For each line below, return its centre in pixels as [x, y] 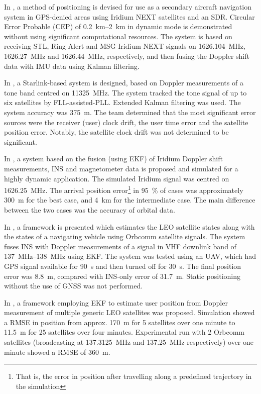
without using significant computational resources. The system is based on [118, 36]
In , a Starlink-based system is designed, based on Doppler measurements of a [124, 83]
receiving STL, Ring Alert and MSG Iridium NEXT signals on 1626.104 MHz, [125, 46]
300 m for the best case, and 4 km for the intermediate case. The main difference [130, 200]
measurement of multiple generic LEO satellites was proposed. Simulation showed [129, 312]
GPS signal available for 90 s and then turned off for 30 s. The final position [123, 266]
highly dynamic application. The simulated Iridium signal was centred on [117, 178]
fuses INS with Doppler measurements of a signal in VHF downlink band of [120, 246]
